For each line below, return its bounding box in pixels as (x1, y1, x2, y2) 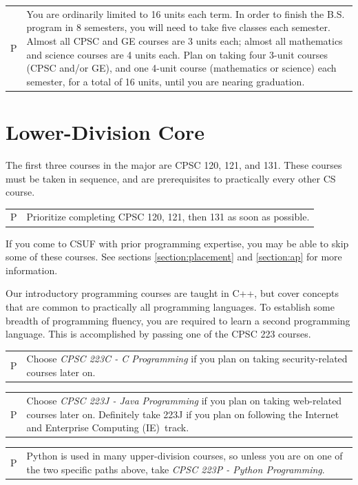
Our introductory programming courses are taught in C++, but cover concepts (6, 286, 339, 300)
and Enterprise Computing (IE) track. (26, 420, 189, 435)
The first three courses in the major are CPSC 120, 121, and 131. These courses (6, 157, 342, 172)
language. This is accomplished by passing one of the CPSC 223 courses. (6, 327, 311, 341)
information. (6, 262, 58, 277)
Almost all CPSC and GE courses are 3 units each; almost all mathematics (26, 33, 343, 48)
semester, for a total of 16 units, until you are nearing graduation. (26, 74, 305, 88)
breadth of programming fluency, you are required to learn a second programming (6, 313, 350, 327)
